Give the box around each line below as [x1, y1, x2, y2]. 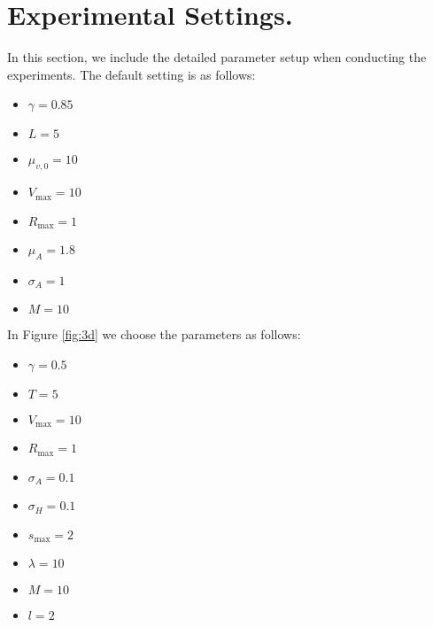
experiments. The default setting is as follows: [7, 65, 256, 83]
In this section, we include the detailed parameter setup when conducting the [7, 48, 427, 66]
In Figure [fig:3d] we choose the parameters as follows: [7, 325, 301, 344]
